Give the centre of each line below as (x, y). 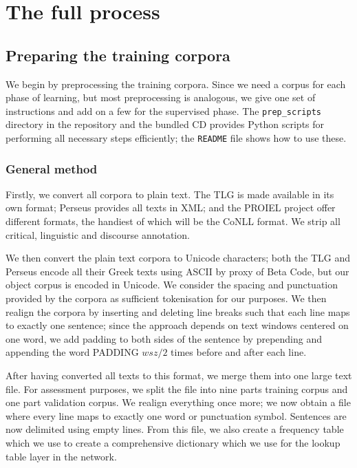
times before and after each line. (239, 352)
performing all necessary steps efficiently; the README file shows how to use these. (176, 138)
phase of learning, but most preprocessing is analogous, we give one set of (161, 97)
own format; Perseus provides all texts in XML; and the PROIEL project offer (171, 208)
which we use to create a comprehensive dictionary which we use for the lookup (173, 442)
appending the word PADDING (72, 352)
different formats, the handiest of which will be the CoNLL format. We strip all (173, 221)
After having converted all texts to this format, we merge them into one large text (179, 375)
